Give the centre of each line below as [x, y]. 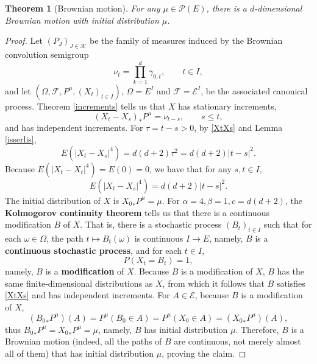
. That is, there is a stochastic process [151, 224]
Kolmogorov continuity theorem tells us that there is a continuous [137, 212]
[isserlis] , [21, 139]
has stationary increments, [227, 106]
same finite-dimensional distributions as [79, 283]
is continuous [159, 238]
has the [291, 271]
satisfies [291, 283]
